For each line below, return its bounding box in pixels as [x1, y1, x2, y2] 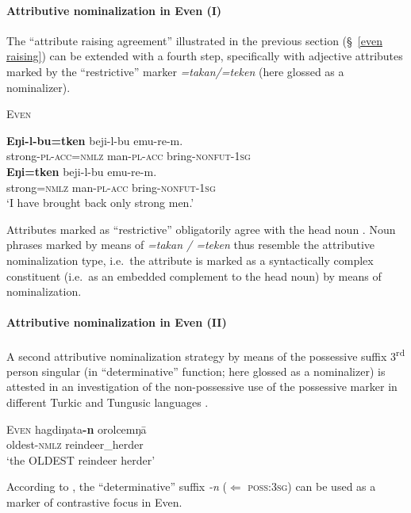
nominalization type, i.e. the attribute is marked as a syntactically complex [6, 251, 374, 268]
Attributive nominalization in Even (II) [6, 314, 227, 331]
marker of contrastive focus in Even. [6, 493, 182, 510]
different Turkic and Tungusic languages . [6, 393, 209, 410]
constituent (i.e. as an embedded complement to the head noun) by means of [6, 267, 382, 284]
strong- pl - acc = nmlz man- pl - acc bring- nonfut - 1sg [6, 147, 251, 164]
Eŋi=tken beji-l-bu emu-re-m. [6, 163, 157, 179]
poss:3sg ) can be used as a [248, 478, 376, 495]
